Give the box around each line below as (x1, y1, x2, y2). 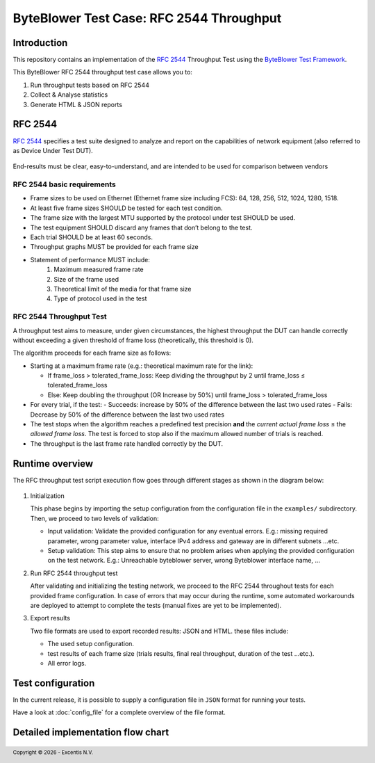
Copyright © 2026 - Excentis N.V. (12, 749, 94, 756)
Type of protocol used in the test (53, 294, 147, 303)
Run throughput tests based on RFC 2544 (30, 81, 149, 89)
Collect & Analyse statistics (30, 90, 108, 99)
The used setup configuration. (47, 640, 135, 648)
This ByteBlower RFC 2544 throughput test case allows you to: (12, 68, 192, 77)
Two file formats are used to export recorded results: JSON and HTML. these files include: (30, 627, 288, 635)
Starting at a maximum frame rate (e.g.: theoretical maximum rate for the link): (30, 362, 253, 370)
